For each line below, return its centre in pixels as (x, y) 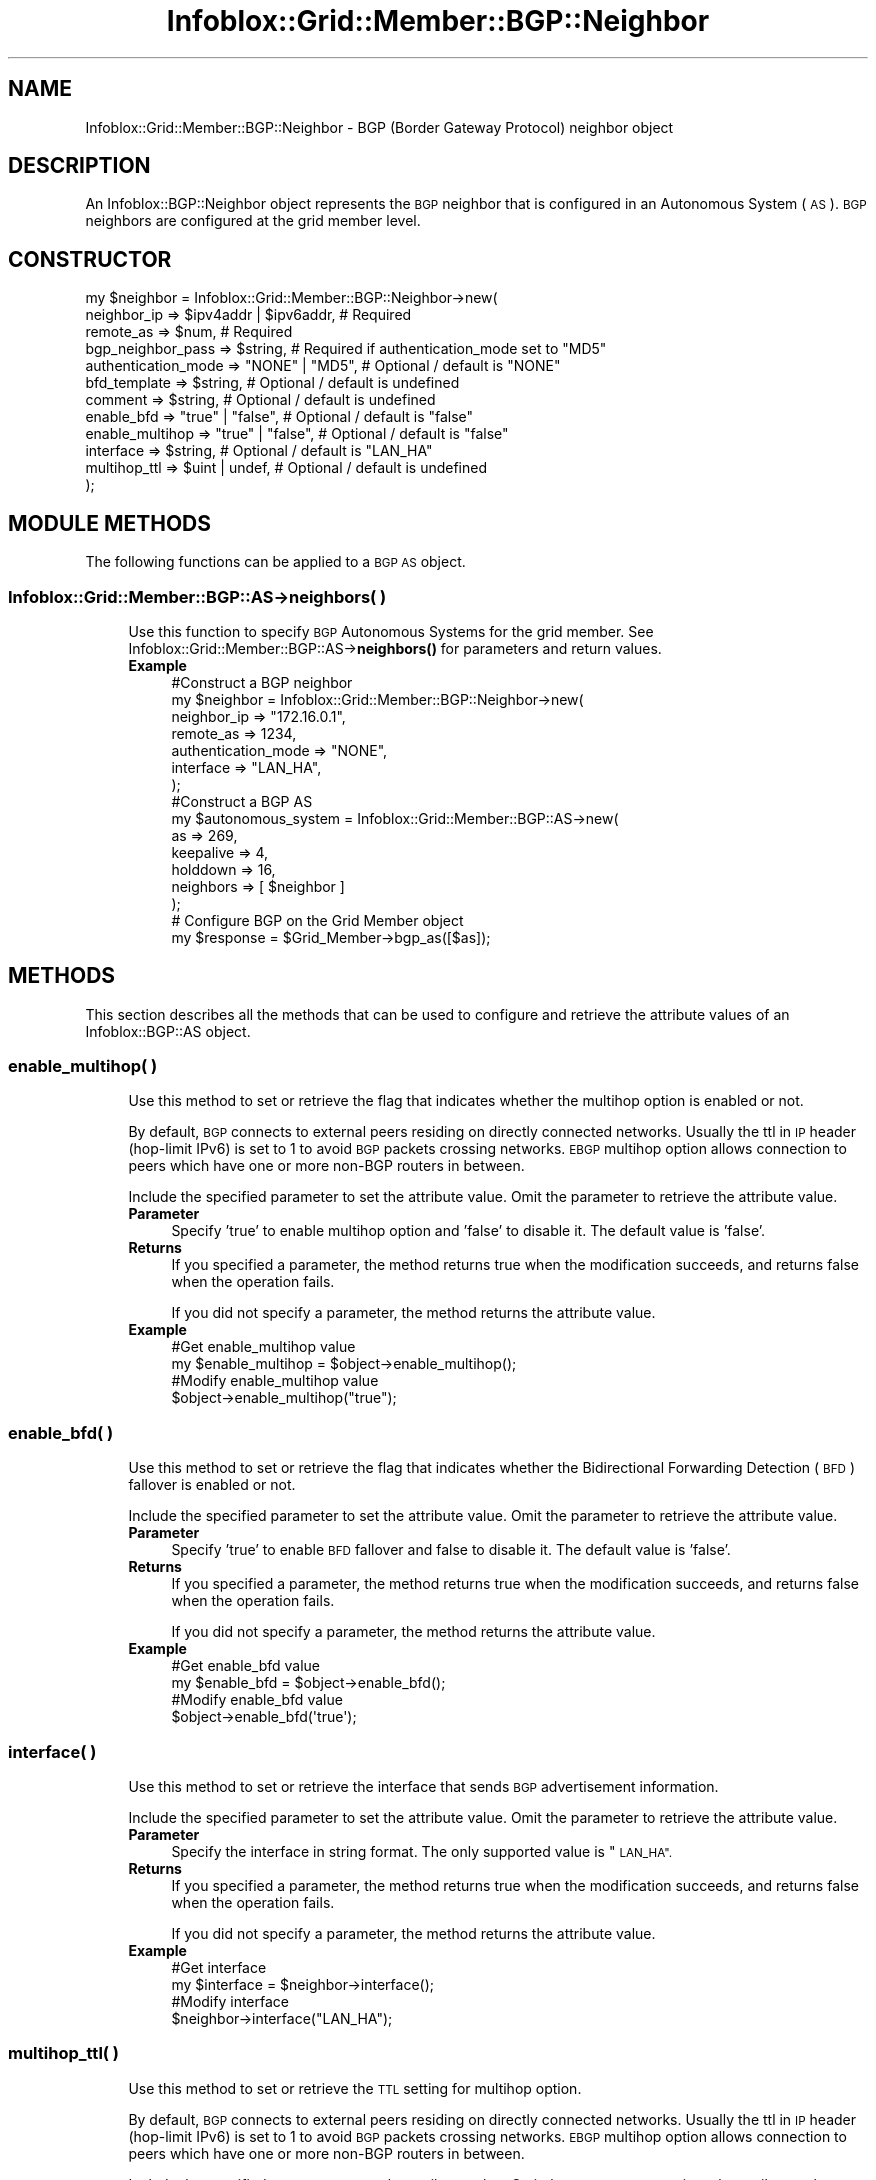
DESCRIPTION (79, 166)
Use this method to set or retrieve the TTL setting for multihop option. (355, 2088)
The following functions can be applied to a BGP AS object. (275, 562)
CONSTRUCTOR (90, 259)
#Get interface (219, 1967)
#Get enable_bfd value (246, 1666)
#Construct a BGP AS (242, 801)
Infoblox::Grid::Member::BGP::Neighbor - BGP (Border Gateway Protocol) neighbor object (379, 127)
